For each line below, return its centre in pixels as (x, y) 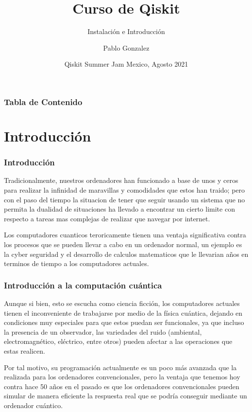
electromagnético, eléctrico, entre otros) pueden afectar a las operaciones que (118, 341)
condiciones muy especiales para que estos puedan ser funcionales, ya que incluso (124, 322)
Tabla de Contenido (43, 101)
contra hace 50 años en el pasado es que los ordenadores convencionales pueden (122, 386)
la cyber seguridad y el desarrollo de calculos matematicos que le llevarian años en (126, 254)
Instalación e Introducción (126, 31)
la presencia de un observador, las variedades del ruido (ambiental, (103, 331)
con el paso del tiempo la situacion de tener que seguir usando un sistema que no (125, 199)
